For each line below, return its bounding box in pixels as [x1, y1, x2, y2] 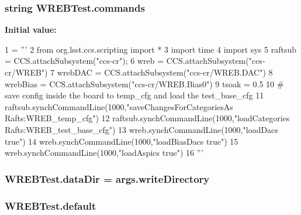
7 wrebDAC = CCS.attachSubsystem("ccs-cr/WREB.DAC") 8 [50, 66, 273, 78]
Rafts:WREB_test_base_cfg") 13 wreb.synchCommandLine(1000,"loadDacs [5, 123, 278, 135]
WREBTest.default [5, 198, 96, 213]
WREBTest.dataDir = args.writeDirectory [5, 171, 210, 186]
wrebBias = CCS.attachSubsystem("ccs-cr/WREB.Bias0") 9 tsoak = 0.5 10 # [5, 77, 284, 90]
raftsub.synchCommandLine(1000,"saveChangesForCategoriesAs [5, 100, 233, 112]
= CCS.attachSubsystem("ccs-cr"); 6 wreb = [5, 54, 164, 67]
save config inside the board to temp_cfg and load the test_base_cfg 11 [5, 89, 264, 101]
